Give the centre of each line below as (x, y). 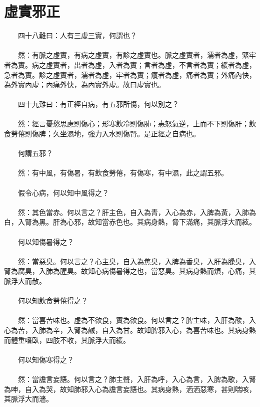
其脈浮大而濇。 (28, 399)
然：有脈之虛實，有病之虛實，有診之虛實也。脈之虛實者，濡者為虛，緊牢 (137, 55)
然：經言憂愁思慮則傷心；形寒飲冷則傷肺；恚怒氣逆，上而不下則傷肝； (133, 124)
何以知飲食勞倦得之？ (53, 300)
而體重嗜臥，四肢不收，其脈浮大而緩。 (67, 340)
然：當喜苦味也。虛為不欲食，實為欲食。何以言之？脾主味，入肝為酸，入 (137, 320)
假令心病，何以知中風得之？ (63, 192)
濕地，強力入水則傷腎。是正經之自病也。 (133, 134)
